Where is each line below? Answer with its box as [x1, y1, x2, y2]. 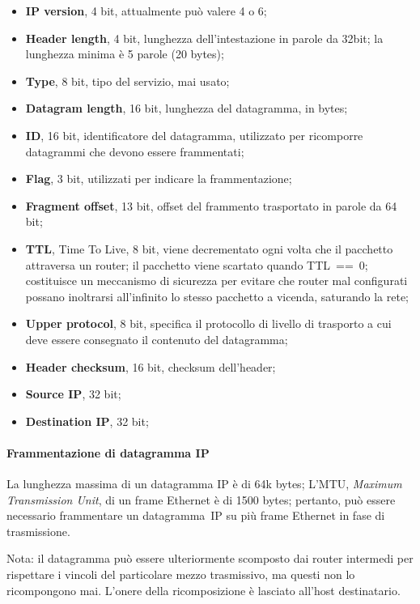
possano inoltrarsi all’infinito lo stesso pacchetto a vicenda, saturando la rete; [25, 287, 409, 304]
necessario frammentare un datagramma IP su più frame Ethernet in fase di [6, 507, 385, 524]
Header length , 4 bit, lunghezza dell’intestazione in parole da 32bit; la [25, 29, 384, 46]
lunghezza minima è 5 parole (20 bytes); [25, 45, 224, 62]
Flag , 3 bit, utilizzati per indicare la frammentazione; [25, 170, 292, 187]
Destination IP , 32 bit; [25, 412, 149, 429]
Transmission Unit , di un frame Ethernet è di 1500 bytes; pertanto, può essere [6, 491, 396, 508]
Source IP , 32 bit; [25, 385, 121, 402]
